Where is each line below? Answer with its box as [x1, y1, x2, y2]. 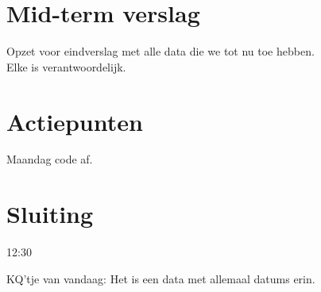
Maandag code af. [6, 151, 93, 167]
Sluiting [6, 198, 94, 230]
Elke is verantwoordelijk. [6, 58, 126, 75]
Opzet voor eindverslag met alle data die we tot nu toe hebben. [6, 43, 315, 60]
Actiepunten [6, 105, 143, 137]
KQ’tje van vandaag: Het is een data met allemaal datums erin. [6, 270, 315, 286]
